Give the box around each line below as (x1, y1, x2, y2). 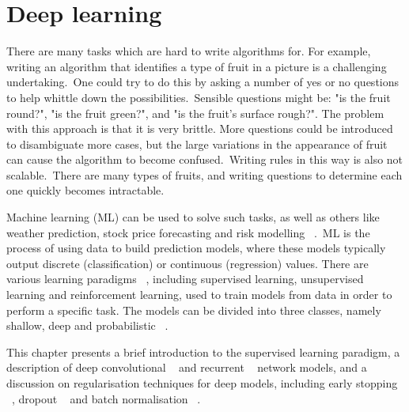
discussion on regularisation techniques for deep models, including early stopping (6, 375, 398, 391)
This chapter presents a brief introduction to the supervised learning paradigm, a (6, 343, 400, 360)
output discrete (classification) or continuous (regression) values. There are (6, 255, 369, 271)
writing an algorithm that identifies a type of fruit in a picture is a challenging (6, 58, 387, 74)
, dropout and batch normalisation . (12, 390, 201, 406)
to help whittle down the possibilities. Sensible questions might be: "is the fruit (6, 89, 391, 105)
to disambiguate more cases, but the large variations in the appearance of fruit (6, 135, 388, 152)
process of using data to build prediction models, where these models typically (6, 240, 386, 256)
